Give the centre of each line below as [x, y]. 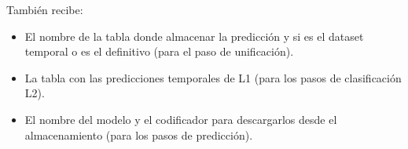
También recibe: [45, 9]
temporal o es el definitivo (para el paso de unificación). [159, 51]
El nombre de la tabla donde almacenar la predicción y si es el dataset [194, 36]
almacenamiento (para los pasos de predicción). [139, 134]
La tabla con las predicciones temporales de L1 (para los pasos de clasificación [213, 77]
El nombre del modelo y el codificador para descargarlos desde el [181, 119]
